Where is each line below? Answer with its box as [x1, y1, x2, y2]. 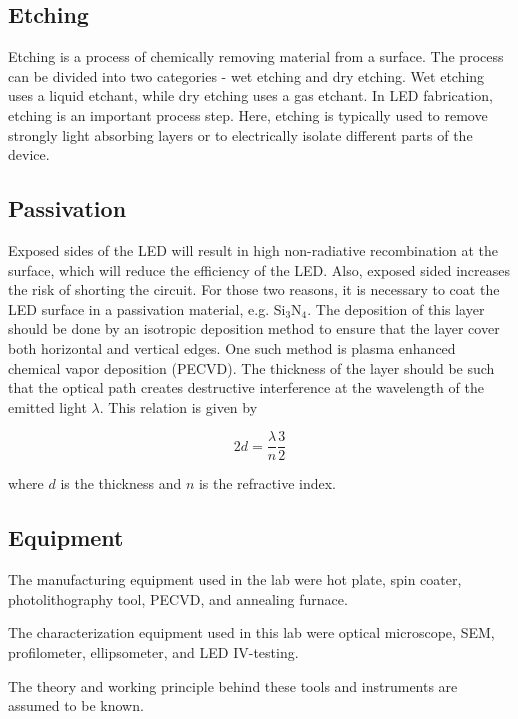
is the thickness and [60, 473, 182, 494]
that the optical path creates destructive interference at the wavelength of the [8, 377, 484, 398]
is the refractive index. [198, 473, 336, 494]
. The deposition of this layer [307, 298, 485, 319]
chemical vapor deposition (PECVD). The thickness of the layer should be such [8, 357, 495, 378]
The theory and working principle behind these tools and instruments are [8, 675, 458, 696]
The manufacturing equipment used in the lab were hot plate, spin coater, [8, 569, 462, 590]
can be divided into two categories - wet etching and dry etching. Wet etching [8, 65, 485, 86]
